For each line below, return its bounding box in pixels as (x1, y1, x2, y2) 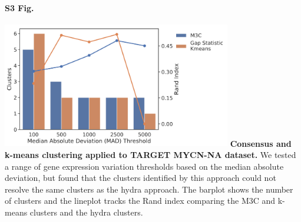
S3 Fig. (5, 1, 34, 14)
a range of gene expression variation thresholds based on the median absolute (5, 160, 284, 172)
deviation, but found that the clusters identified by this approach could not (5, 171, 276, 184)
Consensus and (230, 137, 292, 149)
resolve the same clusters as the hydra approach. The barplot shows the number (5, 183, 293, 195)
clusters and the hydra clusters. (29, 206, 143, 218)
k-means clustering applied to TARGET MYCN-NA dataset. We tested (5, 148, 296, 160)
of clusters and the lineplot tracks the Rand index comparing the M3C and (5, 194, 276, 207)
